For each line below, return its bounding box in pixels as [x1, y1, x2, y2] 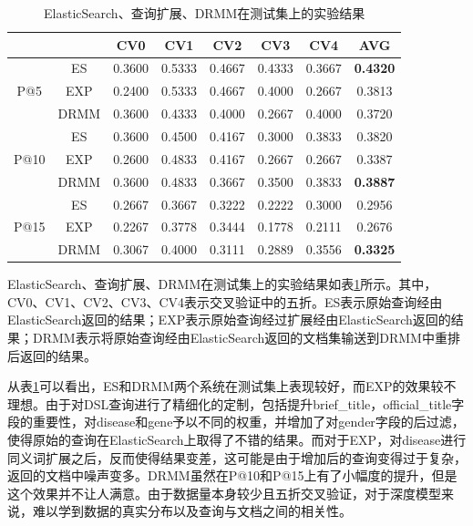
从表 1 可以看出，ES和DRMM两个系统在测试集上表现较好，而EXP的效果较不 [7, 376, 457, 396]
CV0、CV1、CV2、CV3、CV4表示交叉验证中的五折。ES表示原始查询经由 [7, 292, 443, 311]
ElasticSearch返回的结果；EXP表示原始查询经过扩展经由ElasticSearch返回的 [7, 310, 451, 329]
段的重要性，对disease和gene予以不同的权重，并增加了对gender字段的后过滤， [7, 412, 465, 431]
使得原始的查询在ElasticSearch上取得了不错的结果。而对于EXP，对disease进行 [7, 430, 467, 449]
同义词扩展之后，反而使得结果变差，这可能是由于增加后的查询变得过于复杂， [7, 448, 467, 467]
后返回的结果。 [7, 346, 97, 365]
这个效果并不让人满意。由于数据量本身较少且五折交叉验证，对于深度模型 [7, 483, 441, 502]
